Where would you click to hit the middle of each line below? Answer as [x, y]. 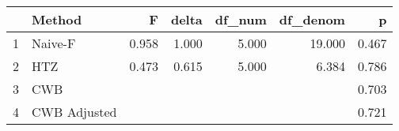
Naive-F [54, 43]
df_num [241, 19]
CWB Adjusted [74, 112]
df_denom [312, 19]
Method [57, 19]
